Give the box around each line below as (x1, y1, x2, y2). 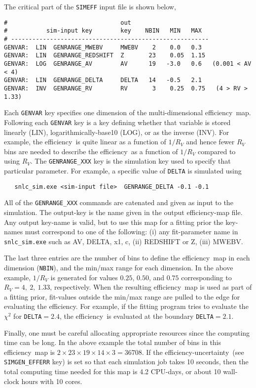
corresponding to (181, 272, 232, 282)
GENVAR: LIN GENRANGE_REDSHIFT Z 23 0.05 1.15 (4, 52, 206, 59)
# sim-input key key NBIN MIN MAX (4, 27, 202, 35)
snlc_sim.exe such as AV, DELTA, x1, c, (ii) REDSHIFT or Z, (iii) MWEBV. (4, 236, 243, 246)
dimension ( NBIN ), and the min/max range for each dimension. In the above (4, 262, 233, 272)
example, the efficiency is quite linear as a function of (4, 136, 166, 147)
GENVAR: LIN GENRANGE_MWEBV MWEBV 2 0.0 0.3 (4, 43, 202, 51)
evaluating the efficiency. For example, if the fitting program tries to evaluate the (4, 301, 249, 311)
